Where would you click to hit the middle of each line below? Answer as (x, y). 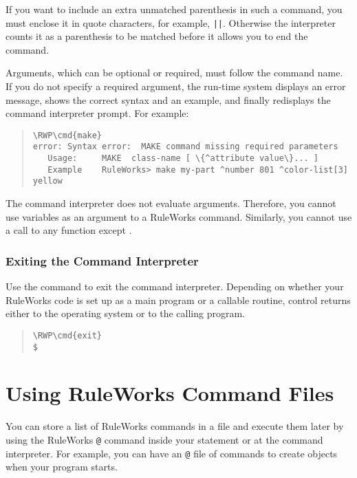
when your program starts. (62, 467)
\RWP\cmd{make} (67, 135)
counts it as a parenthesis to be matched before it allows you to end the (157, 36)
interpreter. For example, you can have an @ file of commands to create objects (172, 453)
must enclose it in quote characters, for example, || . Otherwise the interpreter (171, 22)
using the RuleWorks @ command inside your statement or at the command (164, 439)
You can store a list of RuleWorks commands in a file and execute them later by (175, 426)
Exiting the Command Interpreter (102, 260)
